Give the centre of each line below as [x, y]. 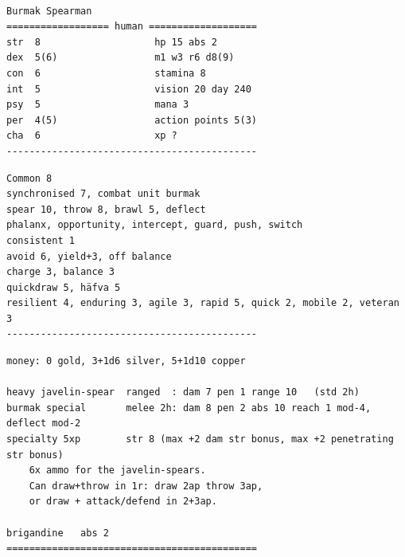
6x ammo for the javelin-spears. [117, 471]
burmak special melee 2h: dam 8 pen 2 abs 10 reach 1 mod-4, [189, 408]
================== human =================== [132, 27]
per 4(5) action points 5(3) [132, 120]
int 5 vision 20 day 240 [129, 89]
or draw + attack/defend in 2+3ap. [123, 502]
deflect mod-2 [44, 424]
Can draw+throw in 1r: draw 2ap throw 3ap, [146, 486]
